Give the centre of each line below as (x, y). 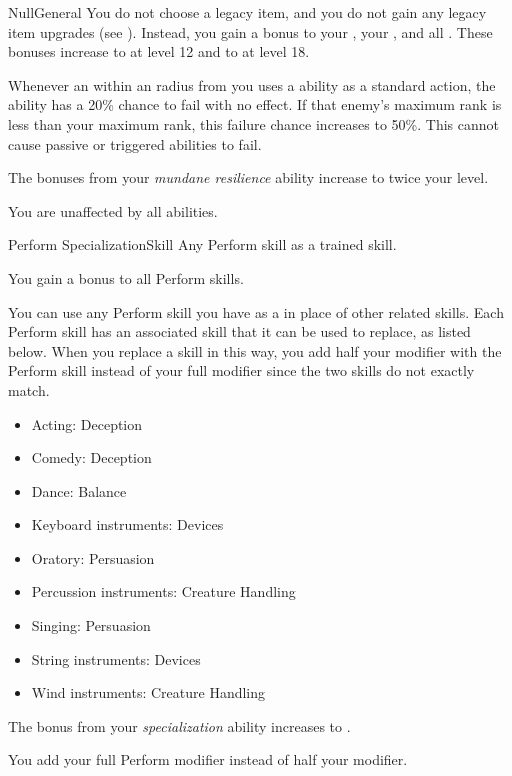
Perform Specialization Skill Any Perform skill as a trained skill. (202, 244)
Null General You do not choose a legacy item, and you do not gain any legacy (247, 12)
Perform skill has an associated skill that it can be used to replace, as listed (239, 331)
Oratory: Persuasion (93, 557)
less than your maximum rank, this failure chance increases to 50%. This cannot (253, 123)
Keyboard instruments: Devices (127, 524)
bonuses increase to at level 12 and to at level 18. (159, 51)
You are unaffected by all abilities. (113, 210)
